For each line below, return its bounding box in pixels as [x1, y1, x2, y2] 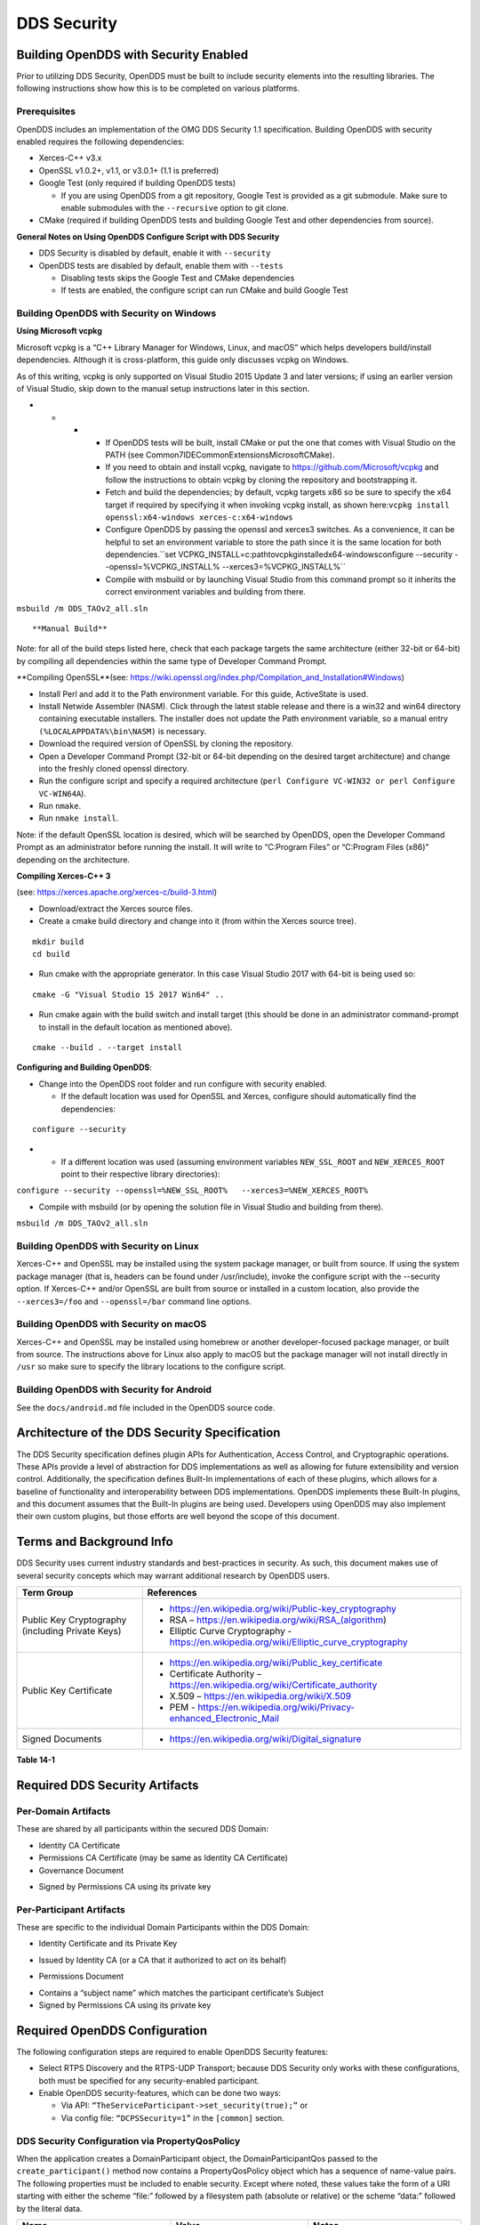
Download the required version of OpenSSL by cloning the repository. [38, 739, 293, 749]
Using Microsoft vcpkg [16, 326, 102, 336]
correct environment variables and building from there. [105, 587, 306, 597]
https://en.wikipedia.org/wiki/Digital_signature [169, 1733, 362, 1745]
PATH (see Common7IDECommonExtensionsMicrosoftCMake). [105, 449, 335, 460]
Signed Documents [21, 1733, 102, 1745]
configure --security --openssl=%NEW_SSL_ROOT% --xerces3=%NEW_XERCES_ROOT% [16, 1185, 369, 1196]
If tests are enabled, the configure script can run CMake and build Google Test [60, 285, 348, 295]
